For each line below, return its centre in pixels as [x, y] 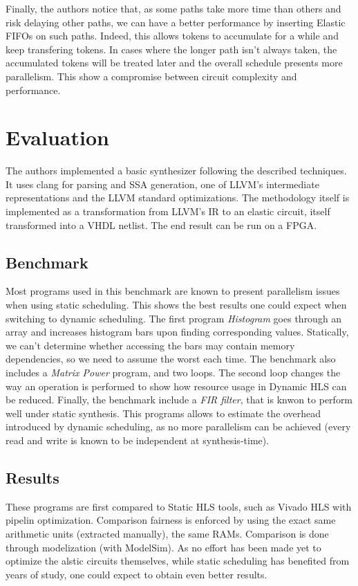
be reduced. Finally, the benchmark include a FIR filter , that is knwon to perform [179, 400]
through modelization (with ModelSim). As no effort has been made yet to [163, 547]
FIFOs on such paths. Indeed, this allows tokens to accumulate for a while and [172, 36]
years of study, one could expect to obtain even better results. [136, 574]
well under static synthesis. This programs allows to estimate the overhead [163, 413]
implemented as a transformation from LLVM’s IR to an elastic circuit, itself [168, 211]
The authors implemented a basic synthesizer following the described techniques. [176, 171]
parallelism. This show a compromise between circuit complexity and [151, 76]
